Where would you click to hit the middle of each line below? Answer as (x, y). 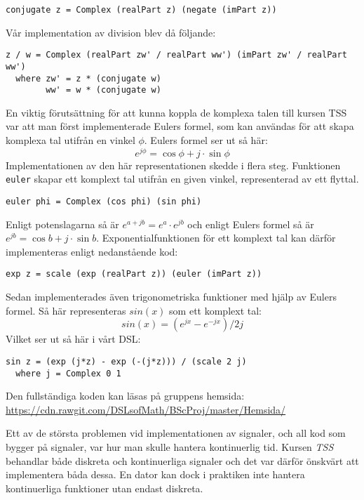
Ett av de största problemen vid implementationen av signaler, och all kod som (176, 433)
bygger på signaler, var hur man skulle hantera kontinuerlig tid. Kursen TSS (170, 446)
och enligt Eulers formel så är (251, 224)
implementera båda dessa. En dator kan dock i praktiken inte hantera (155, 474)
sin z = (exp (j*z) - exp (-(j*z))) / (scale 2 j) (126, 361)
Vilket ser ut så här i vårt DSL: (73, 339)
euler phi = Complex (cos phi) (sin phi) (104, 201)
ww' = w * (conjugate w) (103, 90)
